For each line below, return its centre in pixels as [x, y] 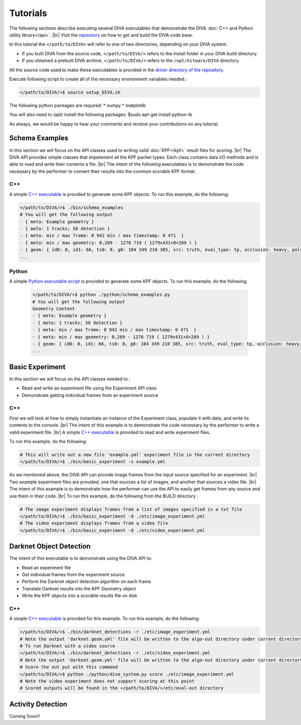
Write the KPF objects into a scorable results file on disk [80, 596]
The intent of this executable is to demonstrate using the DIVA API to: [81, 558]
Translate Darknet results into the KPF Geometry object [79, 588]
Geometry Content [54, 309]
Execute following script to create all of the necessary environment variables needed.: [98, 79]
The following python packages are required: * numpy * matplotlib [78, 105]
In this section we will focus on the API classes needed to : [70, 379]
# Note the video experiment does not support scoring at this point [107, 681]
